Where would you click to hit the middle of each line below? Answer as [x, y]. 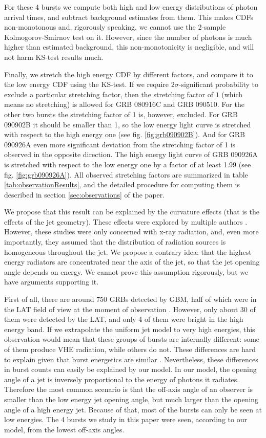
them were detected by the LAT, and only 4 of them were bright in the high [124, 319]
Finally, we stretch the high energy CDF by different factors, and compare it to [129, 74]
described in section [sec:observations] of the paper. [85, 194]
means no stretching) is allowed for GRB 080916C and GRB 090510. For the [124, 104]
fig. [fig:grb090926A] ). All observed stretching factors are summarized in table [126, 174]
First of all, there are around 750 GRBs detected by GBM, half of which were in [130, 299]
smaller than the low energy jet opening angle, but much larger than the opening [131, 399]
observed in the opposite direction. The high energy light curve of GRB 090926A [131, 154]
